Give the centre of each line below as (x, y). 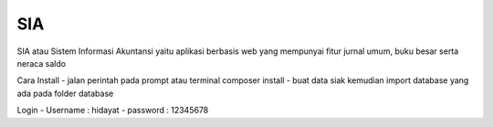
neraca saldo (42, 63)
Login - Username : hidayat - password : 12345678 (113, 111)
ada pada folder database (65, 93)
